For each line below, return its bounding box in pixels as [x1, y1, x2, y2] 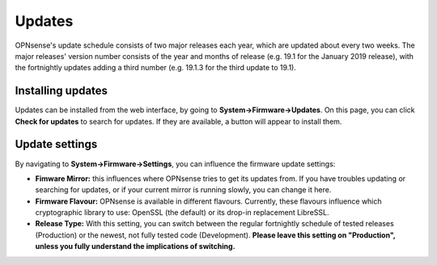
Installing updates [15, 84, 108, 98]
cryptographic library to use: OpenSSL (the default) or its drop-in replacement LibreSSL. [35, 208, 329, 217]
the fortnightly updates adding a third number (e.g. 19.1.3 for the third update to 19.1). [15, 63, 297, 73]
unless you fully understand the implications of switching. [35, 242, 235, 251]
